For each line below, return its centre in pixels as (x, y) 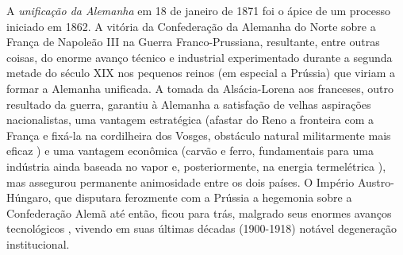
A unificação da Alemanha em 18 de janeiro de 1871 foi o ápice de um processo (198, 10)
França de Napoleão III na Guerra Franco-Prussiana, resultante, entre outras (193, 42)
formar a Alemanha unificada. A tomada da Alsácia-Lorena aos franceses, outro (200, 88)
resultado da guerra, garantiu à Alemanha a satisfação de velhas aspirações (189, 104)
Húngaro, (29, 197)
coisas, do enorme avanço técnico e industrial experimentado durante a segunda (200, 57)
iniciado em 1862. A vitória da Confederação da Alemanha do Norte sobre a (191, 26)
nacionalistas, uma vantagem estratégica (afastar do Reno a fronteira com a (190, 120)
